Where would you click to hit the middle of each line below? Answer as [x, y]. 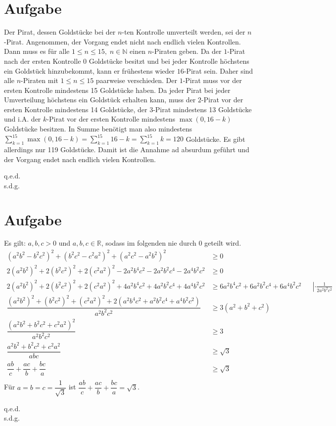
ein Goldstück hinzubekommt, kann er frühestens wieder [90, 70]
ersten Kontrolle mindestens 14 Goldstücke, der [76, 109]
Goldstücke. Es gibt [216, 139]
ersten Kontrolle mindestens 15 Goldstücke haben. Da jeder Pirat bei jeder [117, 90]
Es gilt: [15, 243]
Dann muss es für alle [37, 51]
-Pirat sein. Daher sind [218, 70]
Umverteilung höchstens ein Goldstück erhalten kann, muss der [100, 100]
